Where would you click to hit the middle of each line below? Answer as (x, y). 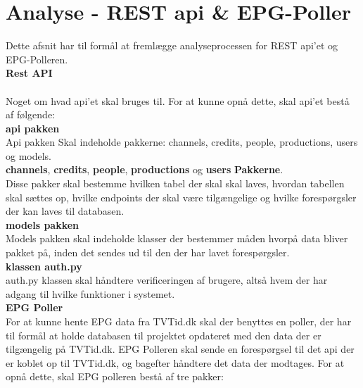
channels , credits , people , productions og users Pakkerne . (145, 169)
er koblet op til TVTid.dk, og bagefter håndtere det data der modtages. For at (175, 362)
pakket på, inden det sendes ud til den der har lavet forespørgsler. (148, 252)
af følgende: (31, 114)
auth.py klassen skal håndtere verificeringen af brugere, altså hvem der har (167, 280)
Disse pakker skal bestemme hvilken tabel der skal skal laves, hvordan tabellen (175, 183)
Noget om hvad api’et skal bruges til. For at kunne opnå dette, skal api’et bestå (178, 100)
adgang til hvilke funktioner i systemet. (90, 293)
